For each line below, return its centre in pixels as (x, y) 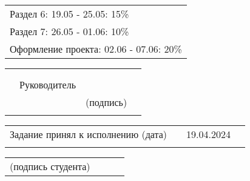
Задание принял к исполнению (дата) (89, 134)
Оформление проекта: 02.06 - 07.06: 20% (96, 49)
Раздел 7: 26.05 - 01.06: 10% (69, 31)
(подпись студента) (50, 166)
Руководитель (48, 84)
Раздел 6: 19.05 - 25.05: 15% (69, 14)
